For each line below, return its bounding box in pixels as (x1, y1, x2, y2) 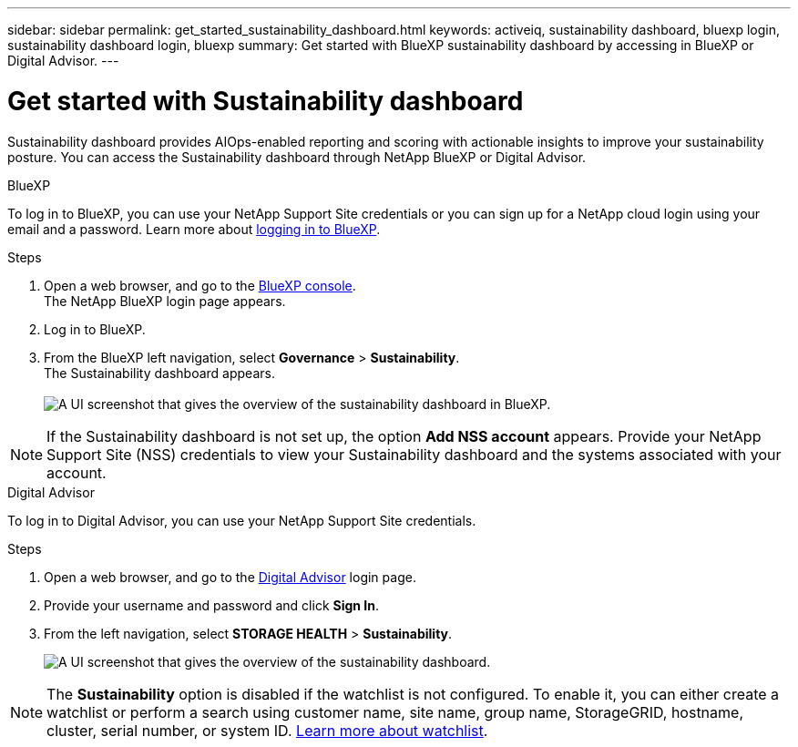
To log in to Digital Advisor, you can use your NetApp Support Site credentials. (7, 512, 476, 528)
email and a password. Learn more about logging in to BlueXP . (7, 220, 381, 237)
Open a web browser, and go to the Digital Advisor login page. (44, 568, 416, 585)
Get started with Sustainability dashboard (7, 85, 524, 117)
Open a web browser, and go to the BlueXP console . (44, 277, 356, 293)
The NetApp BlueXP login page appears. (44, 292, 286, 309)
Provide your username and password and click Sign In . (44, 597, 380, 613)
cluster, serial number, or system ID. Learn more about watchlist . (46, 721, 488, 740)
